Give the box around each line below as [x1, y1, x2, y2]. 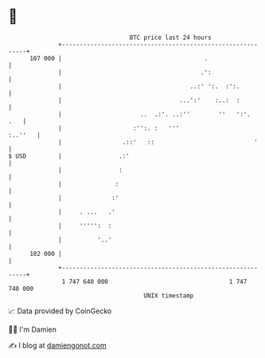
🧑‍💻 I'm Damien [8, 325, 57, 334]
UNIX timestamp [143, 291, 194, 300]
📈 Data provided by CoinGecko [8, 306, 112, 316]
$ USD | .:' [8, 151, 130, 160]
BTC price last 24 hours [129, 33, 212, 41]
